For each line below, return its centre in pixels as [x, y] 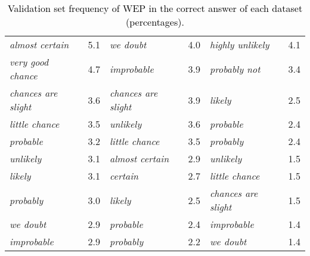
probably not [235, 69]
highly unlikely [240, 44]
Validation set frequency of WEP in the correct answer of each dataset [155, 8]
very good [29, 62]
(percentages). [155, 22]
